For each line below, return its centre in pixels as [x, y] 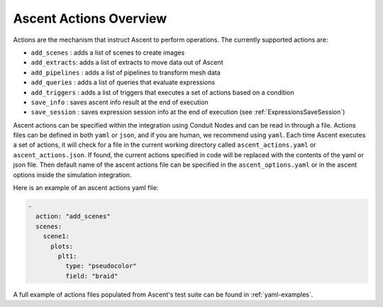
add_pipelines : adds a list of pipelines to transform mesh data [126, 72]
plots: [62, 246]
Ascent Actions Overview [90, 18]
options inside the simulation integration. [72, 174]
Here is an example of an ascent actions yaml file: [86, 188]
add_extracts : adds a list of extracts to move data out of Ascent [127, 62]
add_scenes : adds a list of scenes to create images [108, 52]
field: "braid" [91, 276]
